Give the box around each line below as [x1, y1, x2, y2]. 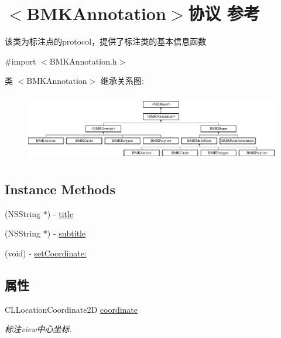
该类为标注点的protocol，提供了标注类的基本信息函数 [5, 35, 207, 48]
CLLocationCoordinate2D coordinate [5, 303, 138, 315]
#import [5, 55, 36, 67]
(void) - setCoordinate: [5, 246, 87, 259]
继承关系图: [100, 75, 144, 87]
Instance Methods [5, 180, 115, 198]
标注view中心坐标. [5, 323, 72, 335]
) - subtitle [47, 227, 86, 239]
